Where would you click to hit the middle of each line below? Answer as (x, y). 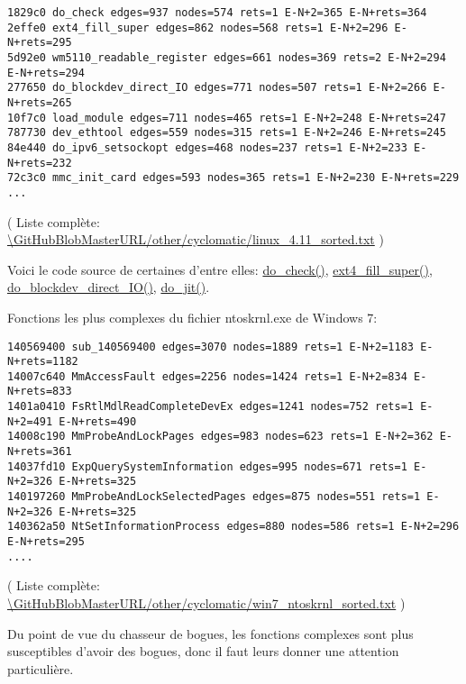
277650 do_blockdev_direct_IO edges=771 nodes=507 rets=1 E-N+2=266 (217, 88)
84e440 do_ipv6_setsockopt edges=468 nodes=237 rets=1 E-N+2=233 (207, 147)
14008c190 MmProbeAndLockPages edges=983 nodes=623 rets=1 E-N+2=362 (220, 437)
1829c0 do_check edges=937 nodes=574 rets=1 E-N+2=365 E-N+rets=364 (217, 13)
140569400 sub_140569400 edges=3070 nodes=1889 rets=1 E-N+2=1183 (211, 347)
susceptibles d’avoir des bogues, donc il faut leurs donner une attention (203, 651)
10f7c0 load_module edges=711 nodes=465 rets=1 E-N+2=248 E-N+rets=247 (227, 118)
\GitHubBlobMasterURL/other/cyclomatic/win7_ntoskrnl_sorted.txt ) (206, 602)
